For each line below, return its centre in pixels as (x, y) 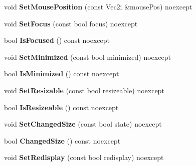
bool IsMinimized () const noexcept (62, 74)
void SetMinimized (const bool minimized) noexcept (87, 57)
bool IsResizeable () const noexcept (61, 107)
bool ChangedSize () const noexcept (62, 140)
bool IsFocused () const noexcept (57, 40)
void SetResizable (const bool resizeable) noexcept (84, 90)
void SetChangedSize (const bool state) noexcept (83, 124)
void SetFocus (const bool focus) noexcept (71, 23)
